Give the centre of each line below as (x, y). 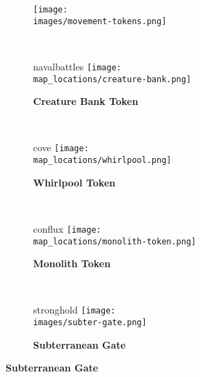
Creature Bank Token (86, 101)
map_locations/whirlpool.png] (102, 161)
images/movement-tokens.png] (100, 21)
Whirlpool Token (74, 182)
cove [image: (61, 147)
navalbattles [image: (77, 66)
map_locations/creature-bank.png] (112, 79)
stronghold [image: (74, 310)
